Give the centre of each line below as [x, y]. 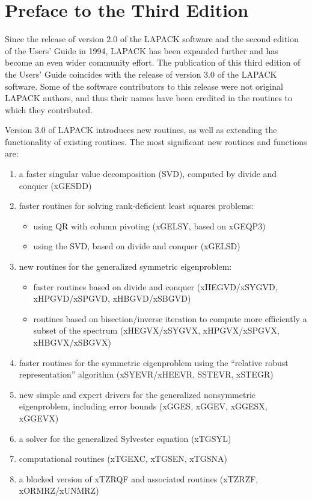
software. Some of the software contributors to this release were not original [144, 86]
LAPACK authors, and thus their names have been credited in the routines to [149, 98]
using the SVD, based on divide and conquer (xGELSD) [137, 246]
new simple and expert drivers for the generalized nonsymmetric [137, 394]
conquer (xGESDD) [55, 185]
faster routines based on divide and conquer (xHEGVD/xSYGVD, [155, 286]
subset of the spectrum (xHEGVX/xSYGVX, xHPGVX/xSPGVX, [156, 330]
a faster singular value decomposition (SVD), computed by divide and [148, 174]
